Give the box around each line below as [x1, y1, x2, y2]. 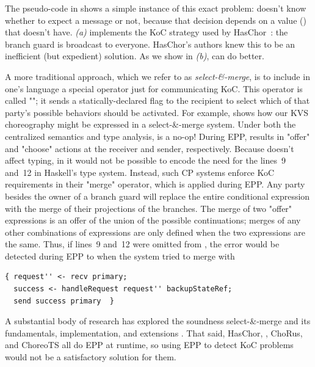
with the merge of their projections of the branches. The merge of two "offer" [5, 202, 292, 214]
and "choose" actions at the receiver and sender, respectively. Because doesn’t [5, 142, 294, 154]
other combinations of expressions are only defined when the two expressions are [5, 225, 305, 238]
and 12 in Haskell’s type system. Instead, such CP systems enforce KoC [5, 165, 275, 178]
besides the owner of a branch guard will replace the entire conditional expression [5, 189, 310, 202]
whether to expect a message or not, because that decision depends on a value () [5, 13, 306, 26]
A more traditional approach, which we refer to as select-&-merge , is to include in [5, 70, 310, 82]
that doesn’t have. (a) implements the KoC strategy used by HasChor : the [5, 26, 288, 38]
